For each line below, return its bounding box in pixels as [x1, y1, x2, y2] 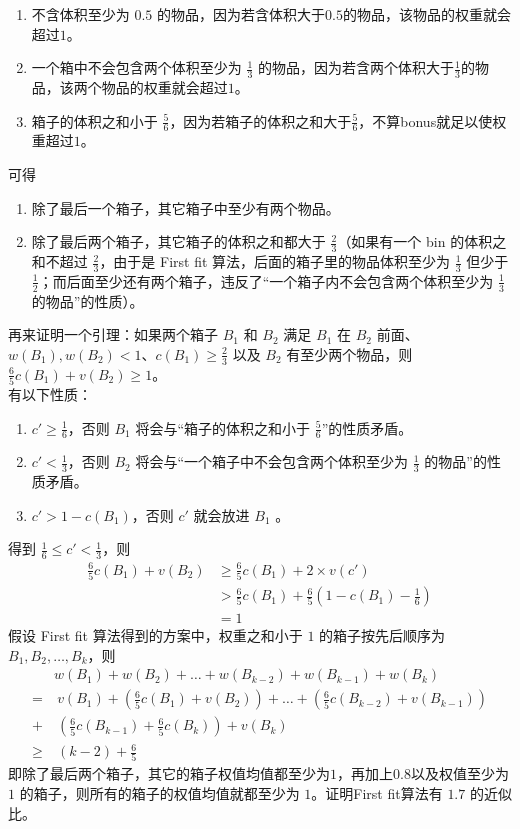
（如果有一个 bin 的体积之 [337, 231, 507, 252]
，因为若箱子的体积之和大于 [169, 110, 352, 131]
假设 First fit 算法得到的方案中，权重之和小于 [8, 625, 303, 646]
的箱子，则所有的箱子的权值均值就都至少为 [19, 782, 300, 803]
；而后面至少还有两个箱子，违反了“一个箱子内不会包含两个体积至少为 [38, 270, 494, 291]
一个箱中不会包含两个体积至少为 [31, 57, 242, 78]
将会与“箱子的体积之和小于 [135, 417, 311, 438]
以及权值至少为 [410, 763, 509, 784]
